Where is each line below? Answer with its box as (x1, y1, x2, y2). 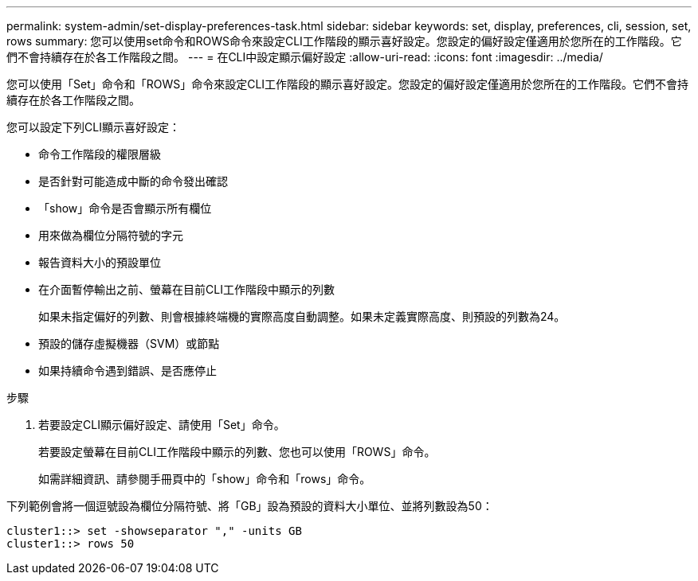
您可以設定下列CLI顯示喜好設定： (6, 120, 180, 134)
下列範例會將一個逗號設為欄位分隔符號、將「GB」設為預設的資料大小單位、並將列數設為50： (6, 499, 493, 513)
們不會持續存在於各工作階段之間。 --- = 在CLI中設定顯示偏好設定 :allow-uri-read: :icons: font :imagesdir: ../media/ (6, 50, 603, 64)
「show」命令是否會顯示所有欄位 (38, 201, 212, 215)
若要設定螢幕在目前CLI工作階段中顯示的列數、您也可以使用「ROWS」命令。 (38, 445, 436, 458)
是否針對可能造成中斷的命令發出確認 (38, 174, 228, 188)
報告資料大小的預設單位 (38, 255, 161, 269)
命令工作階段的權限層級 (38, 147, 161, 161)
